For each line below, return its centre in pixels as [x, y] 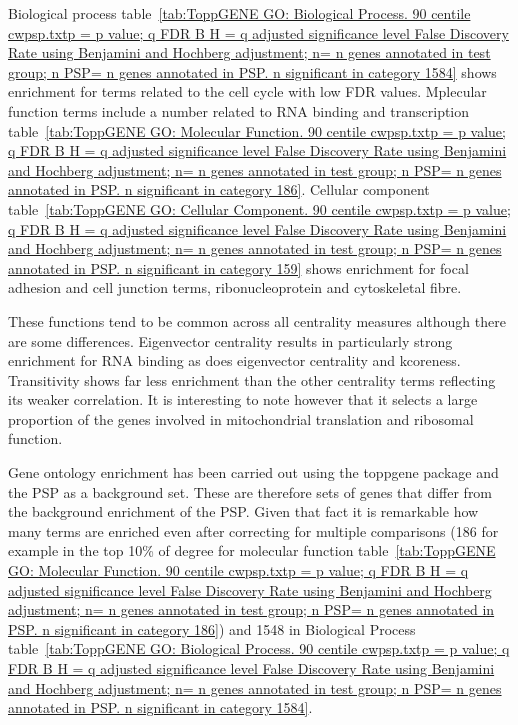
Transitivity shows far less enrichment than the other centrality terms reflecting [252, 379]
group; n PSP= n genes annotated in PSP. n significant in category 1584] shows [252, 71]
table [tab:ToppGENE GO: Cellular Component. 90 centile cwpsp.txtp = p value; [259, 208]
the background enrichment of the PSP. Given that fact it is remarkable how [243, 511]
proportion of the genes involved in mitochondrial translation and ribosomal [241, 418]
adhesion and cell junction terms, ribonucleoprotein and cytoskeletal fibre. [235, 287]
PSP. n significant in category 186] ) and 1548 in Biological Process [212, 628]
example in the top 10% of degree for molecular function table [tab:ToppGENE [252, 550]
